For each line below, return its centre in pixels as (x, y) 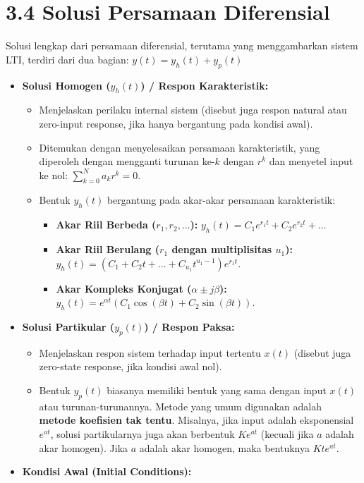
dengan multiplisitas (222, 249)
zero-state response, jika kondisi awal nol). (131, 366)
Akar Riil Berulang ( (108, 249)
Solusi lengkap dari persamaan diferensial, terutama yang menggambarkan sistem (182, 45)
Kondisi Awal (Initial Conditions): (107, 471)
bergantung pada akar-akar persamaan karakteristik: (221, 200)
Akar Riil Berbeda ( (106, 225)
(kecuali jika (287, 434)
